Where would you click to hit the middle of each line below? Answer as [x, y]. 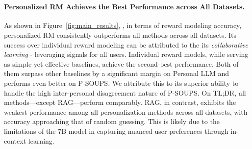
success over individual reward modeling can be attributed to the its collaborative [126, 44]
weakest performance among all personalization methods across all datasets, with [126, 112]
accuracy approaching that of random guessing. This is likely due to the [112, 121]
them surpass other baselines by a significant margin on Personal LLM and [117, 73]
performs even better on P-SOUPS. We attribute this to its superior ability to [121, 83]
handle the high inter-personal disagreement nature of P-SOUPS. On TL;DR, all [125, 92]
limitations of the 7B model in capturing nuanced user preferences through [116, 131]
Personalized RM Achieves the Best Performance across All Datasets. [124, 7]
